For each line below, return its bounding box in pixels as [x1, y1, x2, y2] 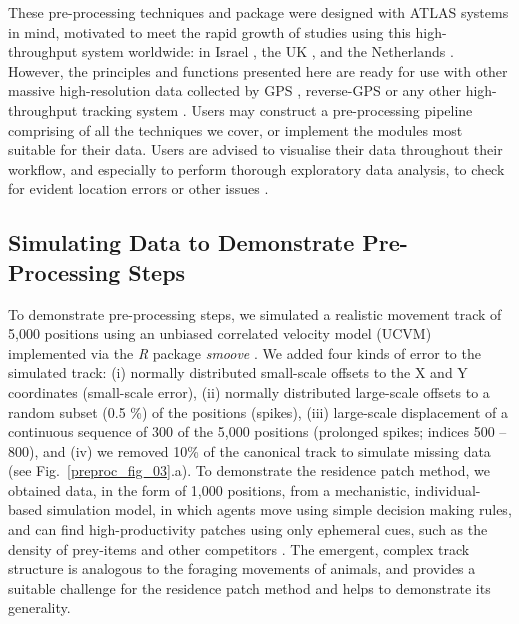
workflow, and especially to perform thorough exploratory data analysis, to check [8, 158, 505, 179]
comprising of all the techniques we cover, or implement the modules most [8, 119, 463, 140]
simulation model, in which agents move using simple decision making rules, [46, 499, 512, 520]
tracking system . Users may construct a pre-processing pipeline [81, 99, 473, 120]
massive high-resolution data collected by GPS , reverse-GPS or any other [8, 80, 461, 101]
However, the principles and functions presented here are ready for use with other [8, 60, 508, 81]
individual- [414, 479, 481, 500]
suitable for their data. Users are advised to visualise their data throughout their [8, 139, 503, 160]
